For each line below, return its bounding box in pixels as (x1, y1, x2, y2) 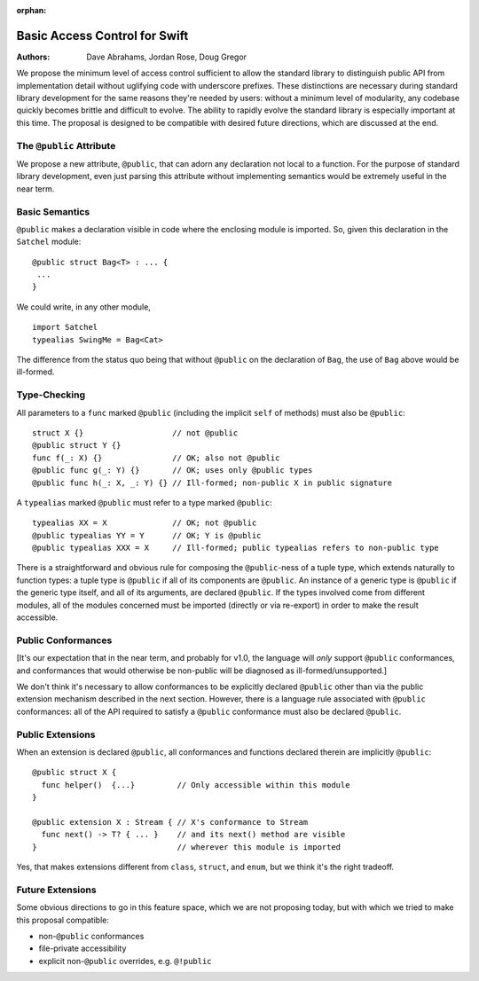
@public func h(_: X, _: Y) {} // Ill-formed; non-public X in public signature (32, 477, 393, 488)
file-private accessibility (38, 943, 127, 954)
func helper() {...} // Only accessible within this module (41, 780, 350, 789)
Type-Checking (16, 388, 86, 401)
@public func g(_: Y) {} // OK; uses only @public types (32, 466, 313, 475)
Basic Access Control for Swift (16, 27, 189, 43)
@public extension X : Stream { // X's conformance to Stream (32, 817, 309, 827)
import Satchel (32, 322, 98, 333)
